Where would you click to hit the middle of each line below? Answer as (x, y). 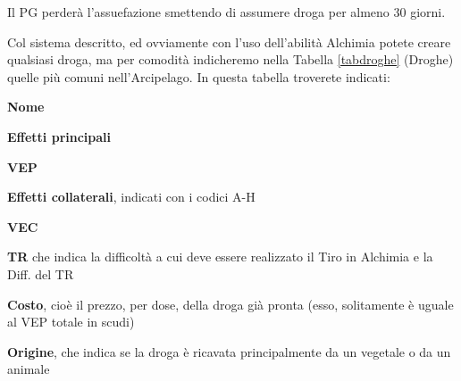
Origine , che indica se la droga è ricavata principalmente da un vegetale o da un (229, 351)
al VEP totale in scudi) (71, 322)
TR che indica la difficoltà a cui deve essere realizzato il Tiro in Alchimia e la (220, 257)
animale (29, 369)
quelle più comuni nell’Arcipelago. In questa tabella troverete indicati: (199, 76)
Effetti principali (59, 136)
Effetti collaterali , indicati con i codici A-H (131, 197)
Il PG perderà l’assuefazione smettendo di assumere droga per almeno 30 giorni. (226, 12)
